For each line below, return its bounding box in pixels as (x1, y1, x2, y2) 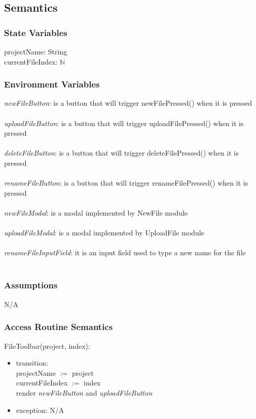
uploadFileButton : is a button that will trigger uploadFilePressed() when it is (4, 117, 244, 128)
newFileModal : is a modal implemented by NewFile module (4, 207, 188, 218)
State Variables (4, 26, 67, 39)
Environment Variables (4, 78, 100, 91)
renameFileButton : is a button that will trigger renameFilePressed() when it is (4, 177, 248, 188)
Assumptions (4, 279, 58, 291)
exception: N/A (16, 404, 64, 415)
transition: (16, 357, 48, 368)
